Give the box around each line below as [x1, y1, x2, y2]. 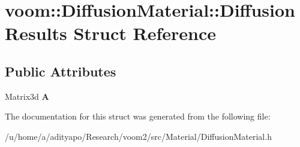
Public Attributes [5, 62, 116, 80]
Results [5, 21, 67, 45]
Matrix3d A [5, 90, 49, 102]
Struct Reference [73, 21, 217, 45]
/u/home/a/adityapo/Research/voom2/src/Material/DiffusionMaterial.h [5, 130, 272, 142]
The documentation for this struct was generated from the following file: [5, 110, 271, 122]
